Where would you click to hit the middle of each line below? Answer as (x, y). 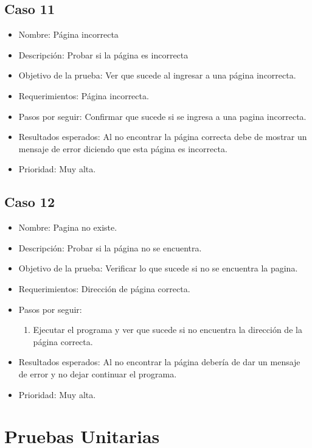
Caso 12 (29, 202)
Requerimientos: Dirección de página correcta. (104, 288)
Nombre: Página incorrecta (68, 34)
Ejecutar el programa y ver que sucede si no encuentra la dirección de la (168, 330)
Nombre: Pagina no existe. (68, 227)
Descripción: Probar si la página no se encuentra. (110, 247)
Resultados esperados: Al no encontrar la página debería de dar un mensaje (159, 362)
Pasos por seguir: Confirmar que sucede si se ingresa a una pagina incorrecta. (162, 116)
